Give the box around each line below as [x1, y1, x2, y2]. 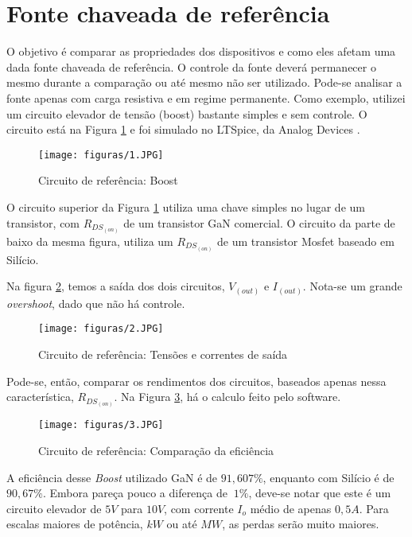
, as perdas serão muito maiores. [222, 516, 379, 532]
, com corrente [164, 500, 234, 516]
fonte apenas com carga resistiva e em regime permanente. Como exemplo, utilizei [6, 89, 406, 106]
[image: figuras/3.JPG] [38, 419, 164, 431]
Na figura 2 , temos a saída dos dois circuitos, [6, 278, 225, 294]
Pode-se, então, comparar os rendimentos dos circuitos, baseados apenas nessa [6, 372, 387, 389]
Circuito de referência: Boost [38, 172, 178, 189]
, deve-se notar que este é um [248, 484, 391, 501]
